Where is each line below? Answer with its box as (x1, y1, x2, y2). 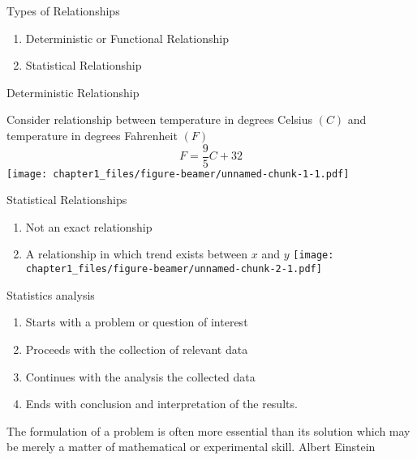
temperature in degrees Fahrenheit (6, 126, 178, 143)
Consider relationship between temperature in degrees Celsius (6, 111, 313, 128)
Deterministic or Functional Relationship (25, 29, 229, 46)
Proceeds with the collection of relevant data (25, 340, 248, 357)
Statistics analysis (6, 286, 95, 303)
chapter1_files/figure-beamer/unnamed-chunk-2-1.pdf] (25, 263, 322, 275)
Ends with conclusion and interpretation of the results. (25, 395, 298, 412)
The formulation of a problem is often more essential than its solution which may (6, 422, 411, 439)
